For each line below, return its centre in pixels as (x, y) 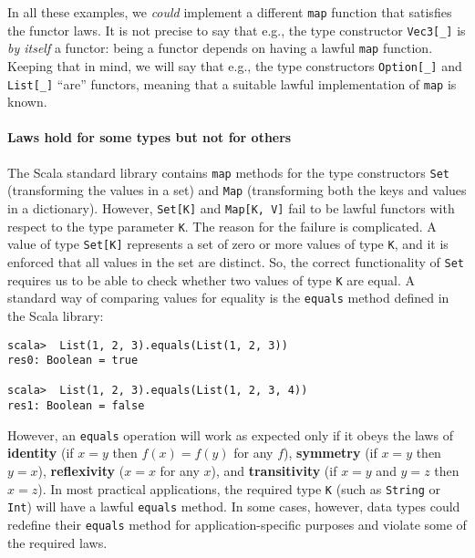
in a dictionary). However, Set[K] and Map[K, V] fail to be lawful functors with (231, 207)
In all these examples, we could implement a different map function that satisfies (230, 12)
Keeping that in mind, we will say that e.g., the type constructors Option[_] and (235, 65)
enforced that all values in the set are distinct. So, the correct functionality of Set (236, 261)
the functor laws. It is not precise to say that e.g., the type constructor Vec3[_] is (237, 30)
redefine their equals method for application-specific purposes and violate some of (237, 524)
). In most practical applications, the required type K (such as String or (239, 488)
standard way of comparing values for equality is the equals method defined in (228, 298)
